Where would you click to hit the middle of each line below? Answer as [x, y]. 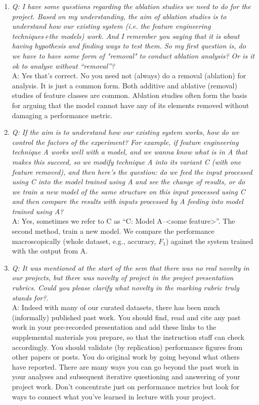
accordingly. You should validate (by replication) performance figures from [127, 347]
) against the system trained [209, 241]
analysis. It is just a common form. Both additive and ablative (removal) [124, 85]
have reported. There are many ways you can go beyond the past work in [125, 366]
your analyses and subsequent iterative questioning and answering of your [126, 376]
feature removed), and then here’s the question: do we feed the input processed [132, 171]
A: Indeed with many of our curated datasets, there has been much [116, 307]
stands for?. [30, 297]
